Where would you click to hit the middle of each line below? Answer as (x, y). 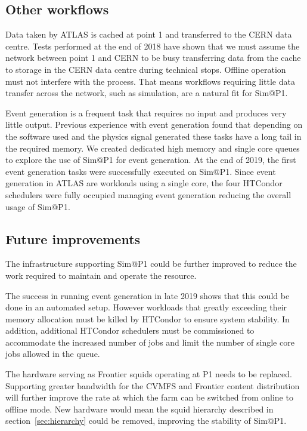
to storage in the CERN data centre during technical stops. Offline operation (146, 69)
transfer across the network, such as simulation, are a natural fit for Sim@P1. (147, 93)
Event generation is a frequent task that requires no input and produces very (146, 113)
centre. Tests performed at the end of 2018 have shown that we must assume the (153, 46)
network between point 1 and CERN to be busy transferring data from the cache (153, 58)
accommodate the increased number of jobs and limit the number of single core (150, 342)
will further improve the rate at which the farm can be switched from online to (149, 397)
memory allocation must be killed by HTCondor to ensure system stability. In (148, 318)
